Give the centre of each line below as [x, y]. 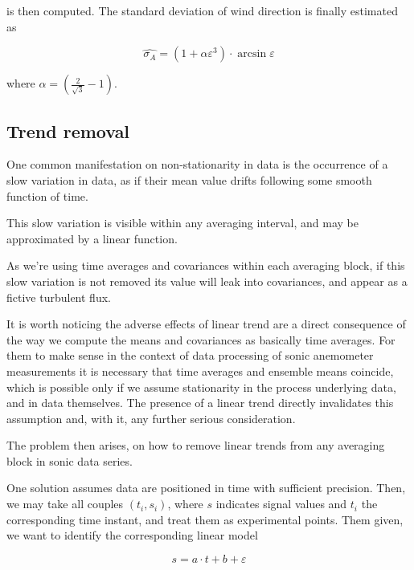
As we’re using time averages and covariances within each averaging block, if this [206, 265]
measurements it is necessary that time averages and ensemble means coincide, [200, 370]
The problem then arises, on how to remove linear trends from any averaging [196, 445]
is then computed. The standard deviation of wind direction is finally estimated [202, 10]
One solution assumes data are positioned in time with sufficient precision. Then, [206, 488]
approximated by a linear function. [92, 238]
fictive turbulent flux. [59, 297]
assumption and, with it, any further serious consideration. [151, 418]
